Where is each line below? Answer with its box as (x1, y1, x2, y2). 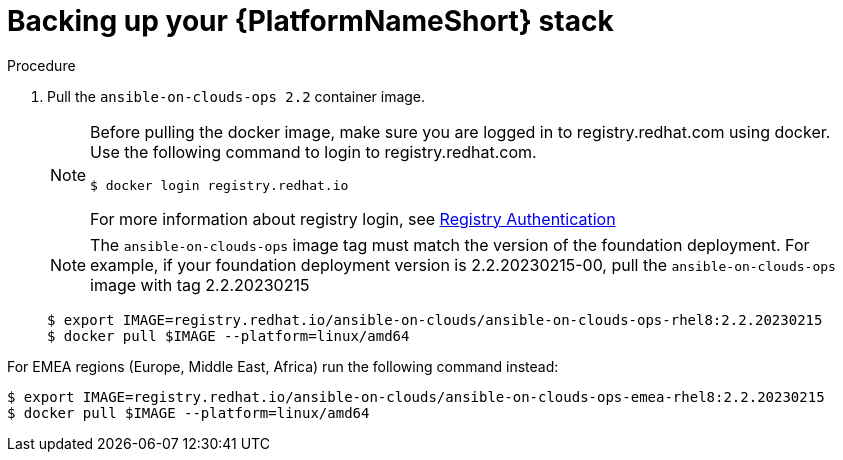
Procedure (7, 56, 76, 74)
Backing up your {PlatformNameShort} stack (7, 4, 614, 38)
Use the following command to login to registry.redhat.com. (90, 141, 537, 162)
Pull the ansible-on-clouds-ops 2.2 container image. (47, 87, 426, 105)
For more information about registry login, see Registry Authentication (90, 208, 616, 229)
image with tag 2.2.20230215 (90, 274, 310, 295)
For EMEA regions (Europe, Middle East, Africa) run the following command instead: (7, 357, 559, 375)
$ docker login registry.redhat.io (90, 177, 349, 193)
